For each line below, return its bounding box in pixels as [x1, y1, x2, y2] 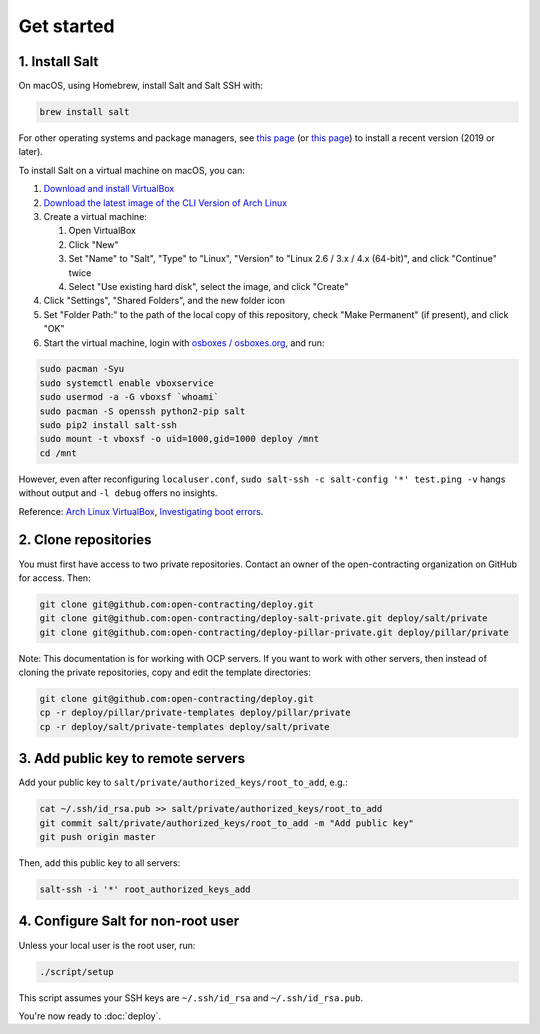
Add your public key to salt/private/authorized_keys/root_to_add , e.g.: [18, 776, 349, 789]
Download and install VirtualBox [43, 183, 175, 195]
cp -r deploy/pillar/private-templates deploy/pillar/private [39, 707, 351, 719]
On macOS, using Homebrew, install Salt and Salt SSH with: [18, 80, 264, 92]
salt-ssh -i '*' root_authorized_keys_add [39, 884, 251, 895]
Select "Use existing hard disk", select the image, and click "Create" [68, 280, 349, 292]
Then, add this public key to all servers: [18, 857, 181, 869]
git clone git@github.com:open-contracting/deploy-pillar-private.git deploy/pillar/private [39, 626, 509, 638]
